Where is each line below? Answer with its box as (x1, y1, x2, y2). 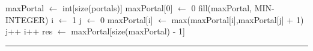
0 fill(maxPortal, (191, 2, 252, 14)
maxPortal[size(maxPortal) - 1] (71, 25, 185, 37)
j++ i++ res (5, 25, 53, 37)
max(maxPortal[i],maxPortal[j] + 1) (171, 13, 304, 26)
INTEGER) (5, 13, 49, 26)
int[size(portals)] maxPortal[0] (62, 2, 173, 14)
